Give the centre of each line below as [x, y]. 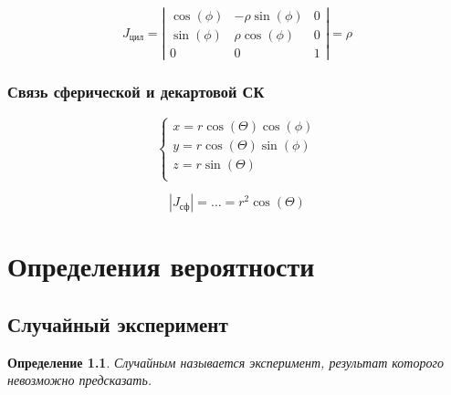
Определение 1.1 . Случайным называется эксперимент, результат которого [225, 362]
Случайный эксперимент [118, 323]
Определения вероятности [161, 266]
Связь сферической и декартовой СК [136, 92]
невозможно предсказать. [80, 380]
